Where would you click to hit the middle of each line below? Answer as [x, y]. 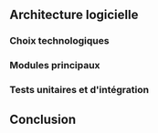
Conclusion [43, 119]
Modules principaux [55, 66]
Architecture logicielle [74, 15]
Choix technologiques [59, 41]
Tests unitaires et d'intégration [79, 90]
